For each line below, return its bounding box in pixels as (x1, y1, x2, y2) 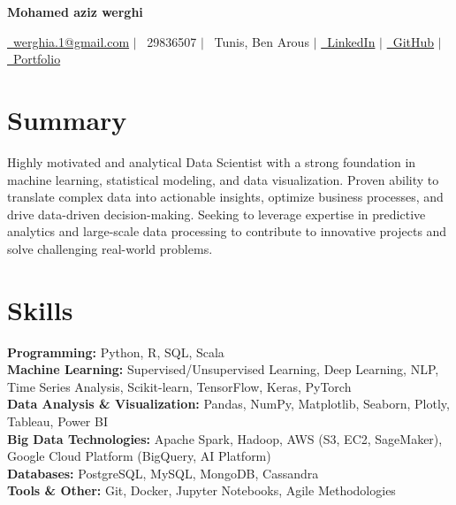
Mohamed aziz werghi (7, 3, 143, 20)
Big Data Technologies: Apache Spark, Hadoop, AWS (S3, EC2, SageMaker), (7, 429, 443, 448)
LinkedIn (327, 32, 376, 50)
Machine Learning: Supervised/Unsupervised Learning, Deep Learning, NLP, (7, 360, 439, 379)
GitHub (392, 32, 435, 50)
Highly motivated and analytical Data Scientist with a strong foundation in (7, 152, 416, 171)
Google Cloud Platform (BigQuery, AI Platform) (7, 447, 271, 465)
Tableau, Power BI (7, 411, 108, 430)
